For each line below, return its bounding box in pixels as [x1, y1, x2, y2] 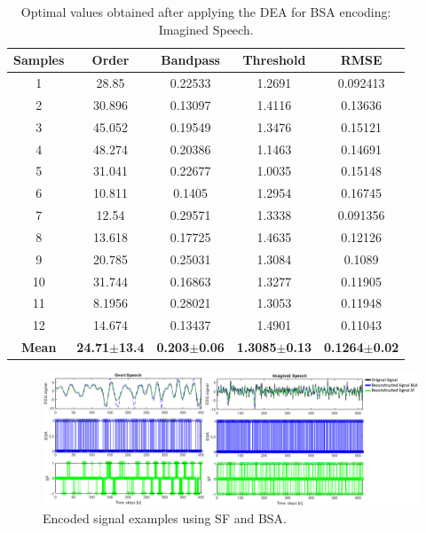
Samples [13, 51, 65, 69]
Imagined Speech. [158, 20, 254, 38]
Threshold [242, 51, 306, 69]
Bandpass [161, 51, 220, 69]
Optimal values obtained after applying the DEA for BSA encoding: [20, 3, 391, 20]
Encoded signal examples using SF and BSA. [43, 508, 288, 527]
